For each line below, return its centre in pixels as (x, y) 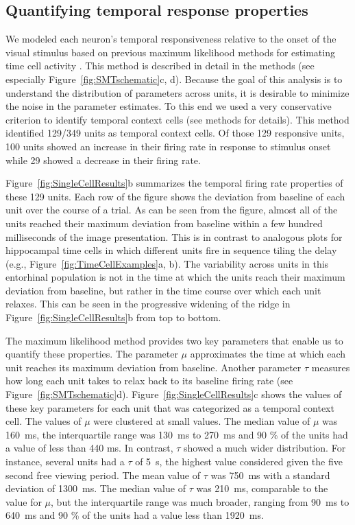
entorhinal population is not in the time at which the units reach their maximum (175, 277)
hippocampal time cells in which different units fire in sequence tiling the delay (171, 250)
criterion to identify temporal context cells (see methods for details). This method (177, 119)
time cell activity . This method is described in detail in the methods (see (160, 66)
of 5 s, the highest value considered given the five (239, 462)
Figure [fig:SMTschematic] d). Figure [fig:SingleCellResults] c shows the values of (174, 394)
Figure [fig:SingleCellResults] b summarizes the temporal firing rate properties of (174, 183)
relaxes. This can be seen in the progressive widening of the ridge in (148, 304)
